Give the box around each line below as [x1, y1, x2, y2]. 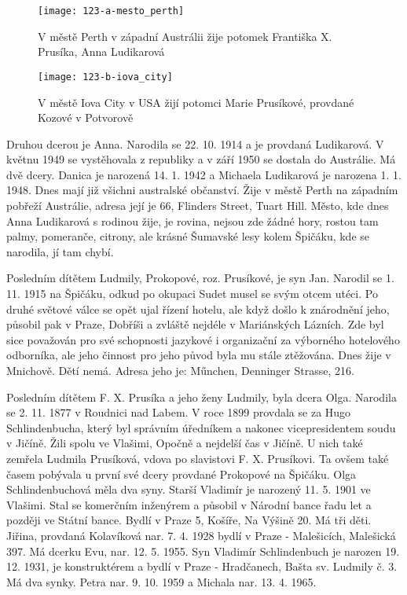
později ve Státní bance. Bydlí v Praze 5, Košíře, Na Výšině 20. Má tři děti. [6, 512, 372, 528]
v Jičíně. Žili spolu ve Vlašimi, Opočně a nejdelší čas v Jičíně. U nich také [6, 435, 363, 451]
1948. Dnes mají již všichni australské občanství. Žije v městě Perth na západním [6, 182, 398, 198]
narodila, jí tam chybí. [6, 243, 114, 259]
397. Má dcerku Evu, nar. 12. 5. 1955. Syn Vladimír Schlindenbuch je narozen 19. [6, 542, 400, 559]
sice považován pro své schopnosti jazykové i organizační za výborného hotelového [6, 331, 400, 347]
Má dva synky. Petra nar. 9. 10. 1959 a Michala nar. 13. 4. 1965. [6, 573, 317, 589]
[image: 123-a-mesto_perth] [38, 6, 185, 17]
